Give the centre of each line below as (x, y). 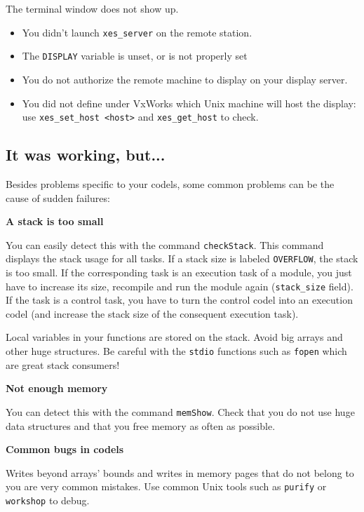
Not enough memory (57, 388)
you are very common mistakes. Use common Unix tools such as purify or (166, 486)
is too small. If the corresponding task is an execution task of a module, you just (179, 272)
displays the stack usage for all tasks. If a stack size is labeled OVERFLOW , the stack (182, 258)
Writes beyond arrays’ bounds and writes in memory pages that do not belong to (180, 472)
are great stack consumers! (63, 364)
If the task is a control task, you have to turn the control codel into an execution (179, 300)
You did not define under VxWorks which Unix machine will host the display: (189, 103)
